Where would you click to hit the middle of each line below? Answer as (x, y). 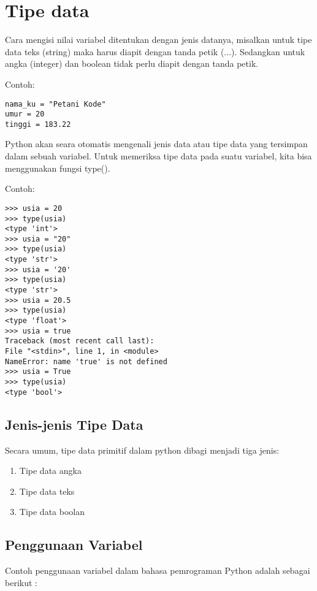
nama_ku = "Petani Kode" (55, 104)
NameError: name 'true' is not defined (86, 361)
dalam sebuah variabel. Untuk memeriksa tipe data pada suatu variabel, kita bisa (158, 156)
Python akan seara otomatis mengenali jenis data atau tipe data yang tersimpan (156, 144)
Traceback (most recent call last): (80, 341)
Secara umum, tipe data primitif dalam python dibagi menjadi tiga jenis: (142, 450)
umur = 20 (25, 114)
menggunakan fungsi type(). (58, 168)
